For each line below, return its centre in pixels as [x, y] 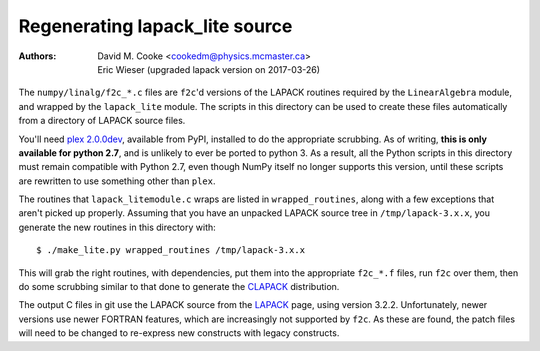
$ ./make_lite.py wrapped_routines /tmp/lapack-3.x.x [170, 250]
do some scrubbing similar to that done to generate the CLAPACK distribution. [179, 287]
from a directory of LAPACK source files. [102, 121]
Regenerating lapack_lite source [155, 26]
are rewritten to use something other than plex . [117, 181]
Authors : [37, 56]
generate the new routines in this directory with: [117, 227]
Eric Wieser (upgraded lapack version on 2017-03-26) [208, 69]
